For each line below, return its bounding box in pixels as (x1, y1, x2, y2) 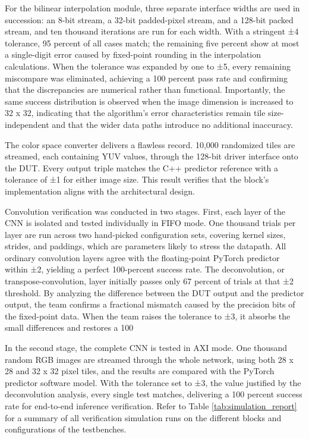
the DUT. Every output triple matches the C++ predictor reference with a (5, 161, 278, 174)
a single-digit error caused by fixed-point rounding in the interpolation (5, 48, 261, 61)
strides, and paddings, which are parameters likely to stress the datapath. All (5, 240, 286, 252)
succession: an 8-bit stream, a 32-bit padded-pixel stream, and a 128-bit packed (5, 13, 294, 26)
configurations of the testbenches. (5, 423, 127, 435)
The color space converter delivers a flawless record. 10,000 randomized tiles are (5, 138, 295, 150)
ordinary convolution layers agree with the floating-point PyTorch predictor (5, 251, 280, 264)
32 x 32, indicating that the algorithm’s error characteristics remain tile (5, 106, 266, 119)
